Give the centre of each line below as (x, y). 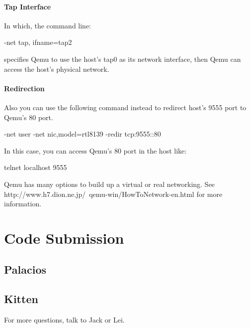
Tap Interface (28, 6)
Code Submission (64, 238)
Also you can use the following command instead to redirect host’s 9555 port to (125, 107)
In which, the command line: (47, 25)
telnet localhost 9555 (36, 167)
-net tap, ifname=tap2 (38, 42)
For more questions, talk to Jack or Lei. (64, 320)
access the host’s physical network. (57, 69)
